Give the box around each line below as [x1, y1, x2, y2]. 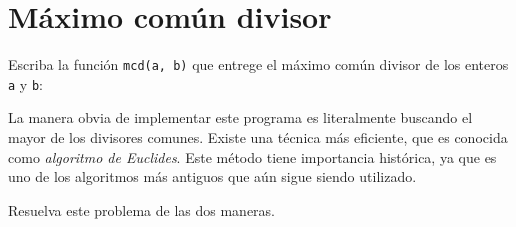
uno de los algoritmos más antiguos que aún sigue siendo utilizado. [8, 166, 417, 187]
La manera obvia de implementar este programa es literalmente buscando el [8, 107, 473, 128]
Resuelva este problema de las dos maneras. [8, 199, 275, 220]
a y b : [8, 73, 43, 94]
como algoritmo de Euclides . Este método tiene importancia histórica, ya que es [8, 146, 497, 167]
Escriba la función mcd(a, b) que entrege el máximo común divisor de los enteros [8, 54, 509, 75]
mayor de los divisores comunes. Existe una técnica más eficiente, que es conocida [8, 127, 508, 148]
